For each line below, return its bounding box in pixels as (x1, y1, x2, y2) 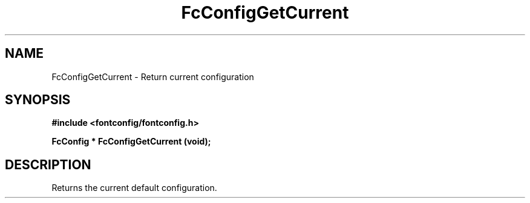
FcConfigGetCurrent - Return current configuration (51, 71, 254, 82)
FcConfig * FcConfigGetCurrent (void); (51, 136, 211, 147)
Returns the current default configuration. (51, 183, 217, 193)
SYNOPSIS (5, 92, 71, 108)
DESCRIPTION (5, 157, 91, 172)
